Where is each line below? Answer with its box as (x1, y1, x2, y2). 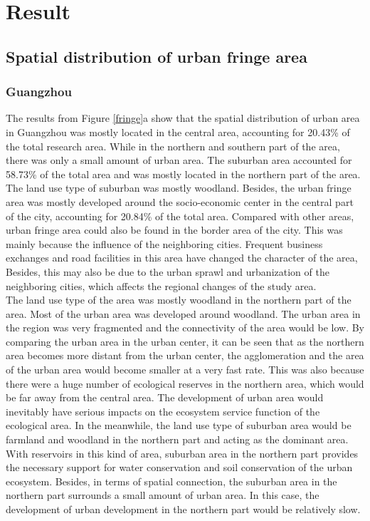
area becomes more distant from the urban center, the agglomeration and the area (6, 348, 364, 363)
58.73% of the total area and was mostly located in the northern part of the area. (6, 166, 361, 181)
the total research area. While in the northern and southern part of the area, (6, 138, 340, 153)
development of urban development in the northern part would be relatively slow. (6, 502, 361, 516)
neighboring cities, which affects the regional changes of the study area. (6, 278, 317, 293)
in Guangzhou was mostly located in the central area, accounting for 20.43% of (6, 124, 350, 139)
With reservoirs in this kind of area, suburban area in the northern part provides (6, 445, 359, 460)
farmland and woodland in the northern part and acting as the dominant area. (6, 432, 349, 447)
